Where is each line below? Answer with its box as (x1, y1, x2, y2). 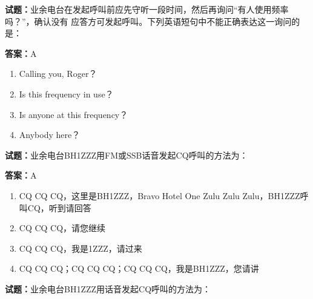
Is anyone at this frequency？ (19, 108, 128, 120)
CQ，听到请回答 (27, 201, 91, 214)
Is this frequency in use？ (19, 87, 114, 100)
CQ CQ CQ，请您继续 (19, 222, 106, 234)
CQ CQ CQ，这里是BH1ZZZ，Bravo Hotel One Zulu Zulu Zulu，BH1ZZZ (19, 189, 300, 202)
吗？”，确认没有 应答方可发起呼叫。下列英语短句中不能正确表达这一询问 (5, 15, 292, 27)
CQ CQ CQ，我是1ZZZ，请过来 (19, 241, 142, 254)
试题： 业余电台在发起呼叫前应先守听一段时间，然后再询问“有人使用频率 (5, 3, 289, 15)
